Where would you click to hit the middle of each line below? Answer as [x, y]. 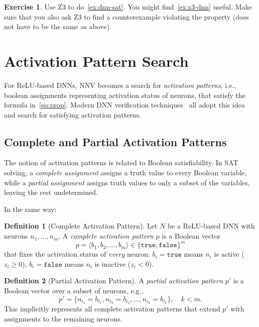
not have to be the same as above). [58, 26]
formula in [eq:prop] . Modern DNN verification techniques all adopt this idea [124, 105]
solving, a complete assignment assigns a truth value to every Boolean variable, [125, 173]
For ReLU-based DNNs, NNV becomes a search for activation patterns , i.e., [120, 85]
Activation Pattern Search [96, 61]
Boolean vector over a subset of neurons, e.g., [74, 290]
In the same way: [30, 209]
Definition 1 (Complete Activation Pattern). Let [81, 226]
